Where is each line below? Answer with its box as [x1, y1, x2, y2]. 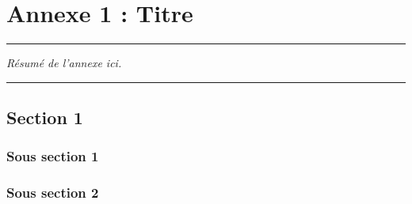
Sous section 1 [6, 146, 99, 166]
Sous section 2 [6, 183, 99, 202]
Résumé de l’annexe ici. [6, 55, 122, 71]
